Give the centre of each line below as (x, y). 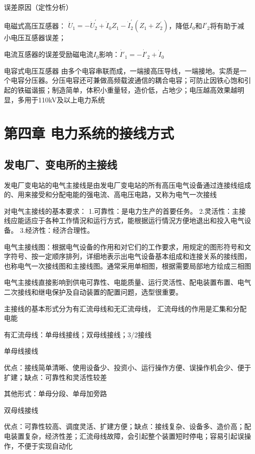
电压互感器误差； (38, 38)
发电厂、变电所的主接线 (61, 164)
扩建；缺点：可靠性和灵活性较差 (55, 377)
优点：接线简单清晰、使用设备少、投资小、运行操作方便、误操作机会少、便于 (127, 367)
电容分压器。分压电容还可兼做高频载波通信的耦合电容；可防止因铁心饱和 (127, 80)
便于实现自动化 (48, 445)
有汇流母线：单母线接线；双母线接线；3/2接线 (78, 334)
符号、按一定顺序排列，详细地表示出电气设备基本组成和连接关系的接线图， (131, 256)
